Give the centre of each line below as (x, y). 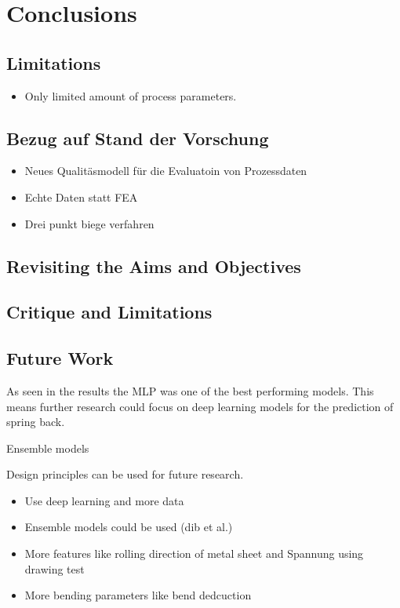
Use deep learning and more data (104, 500)
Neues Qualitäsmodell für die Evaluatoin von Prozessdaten (166, 171)
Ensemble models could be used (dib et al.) (129, 527)
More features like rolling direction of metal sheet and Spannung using (194, 553)
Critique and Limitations (109, 312)
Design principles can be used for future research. (125, 474)
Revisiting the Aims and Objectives (154, 266)
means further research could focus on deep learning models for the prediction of (200, 406)
